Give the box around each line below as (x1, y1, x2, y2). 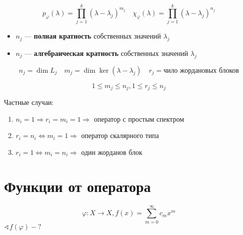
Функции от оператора (4, 176, 151, 196)
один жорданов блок (81, 146, 142, 157)
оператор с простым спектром (94, 113, 184, 124)
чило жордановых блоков (163, 67, 239, 74)
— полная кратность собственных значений (24, 31, 161, 41)
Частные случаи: (4, 97, 54, 107)
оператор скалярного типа (81, 130, 159, 141)
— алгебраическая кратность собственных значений (24, 47, 188, 58)
